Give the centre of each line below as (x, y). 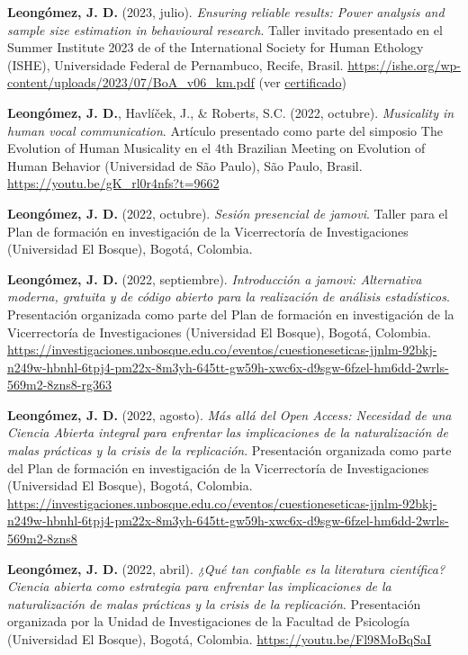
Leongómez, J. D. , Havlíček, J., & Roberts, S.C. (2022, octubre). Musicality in (231, 112)
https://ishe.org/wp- (404, 64)
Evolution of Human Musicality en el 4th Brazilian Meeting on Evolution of (216, 148)
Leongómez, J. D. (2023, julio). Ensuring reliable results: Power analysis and (226, 12)
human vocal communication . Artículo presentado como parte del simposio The (225, 130)
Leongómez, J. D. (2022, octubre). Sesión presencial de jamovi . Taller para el (228, 213)
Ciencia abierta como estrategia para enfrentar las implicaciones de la (199, 586)
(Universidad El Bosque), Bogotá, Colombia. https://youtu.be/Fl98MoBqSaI (220, 639)
